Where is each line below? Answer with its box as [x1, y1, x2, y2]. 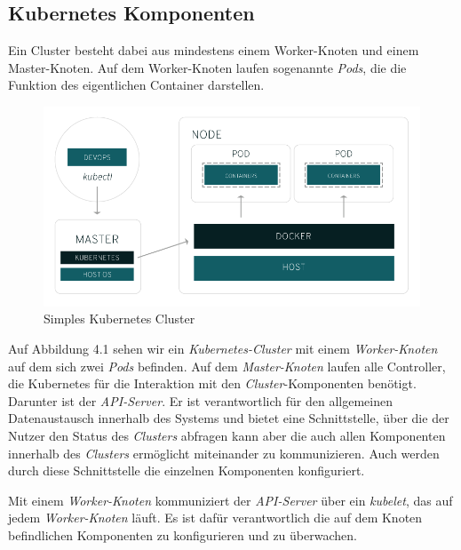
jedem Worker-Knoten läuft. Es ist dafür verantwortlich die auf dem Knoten [8, 508, 423, 527]
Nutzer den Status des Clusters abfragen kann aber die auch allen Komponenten [8, 426, 446, 444]
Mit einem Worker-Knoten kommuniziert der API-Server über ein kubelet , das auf [8, 490, 453, 509]
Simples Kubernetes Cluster [44, 309, 195, 328]
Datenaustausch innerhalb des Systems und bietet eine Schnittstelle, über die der [8, 409, 449, 427]
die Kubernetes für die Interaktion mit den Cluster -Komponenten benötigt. [8, 374, 417, 393]
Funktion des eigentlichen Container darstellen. [8, 76, 265, 94]
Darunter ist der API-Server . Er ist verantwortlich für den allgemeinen [8, 391, 393, 410]
